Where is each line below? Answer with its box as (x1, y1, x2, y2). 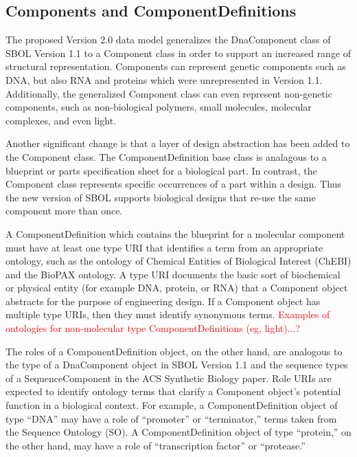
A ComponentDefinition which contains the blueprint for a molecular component (5, 226, 345, 241)
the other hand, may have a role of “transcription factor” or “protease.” (5, 438, 306, 452)
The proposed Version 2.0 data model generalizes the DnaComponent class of (5, 32, 331, 47)
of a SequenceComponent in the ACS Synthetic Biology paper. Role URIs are (5, 370, 332, 385)
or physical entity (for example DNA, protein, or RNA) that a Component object (5, 280, 348, 295)
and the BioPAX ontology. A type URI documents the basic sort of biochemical (5, 267, 341, 281)
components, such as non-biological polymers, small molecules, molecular (5, 100, 312, 114)
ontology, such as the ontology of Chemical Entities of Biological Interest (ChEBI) (5, 254, 352, 268)
